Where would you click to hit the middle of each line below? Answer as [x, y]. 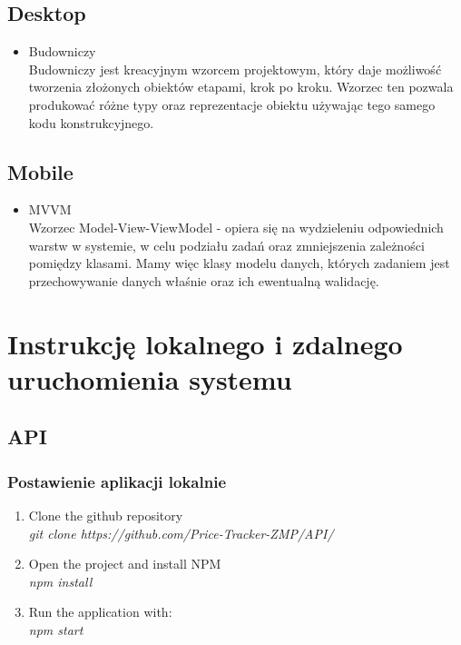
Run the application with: [100, 612]
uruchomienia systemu [150, 378]
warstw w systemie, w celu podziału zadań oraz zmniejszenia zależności [226, 245]
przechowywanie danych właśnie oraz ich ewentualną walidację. [204, 280]
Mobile [40, 171]
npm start [56, 629]
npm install [60, 581]
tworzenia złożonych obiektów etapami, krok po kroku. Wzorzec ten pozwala [241, 87]
